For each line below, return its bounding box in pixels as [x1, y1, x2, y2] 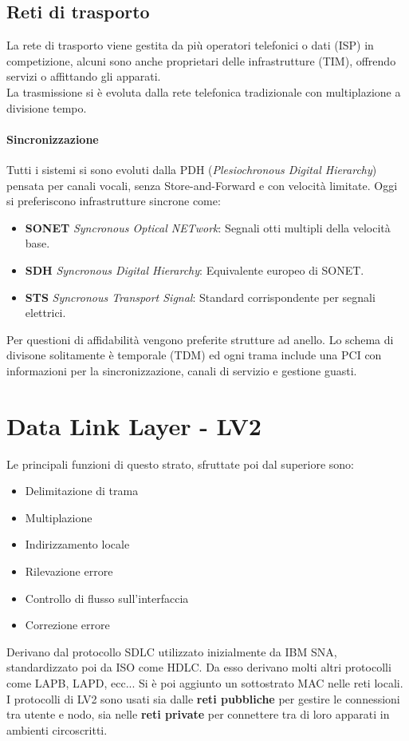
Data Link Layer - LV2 [6, 409, 262, 442]
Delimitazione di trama [25, 482, 139, 499]
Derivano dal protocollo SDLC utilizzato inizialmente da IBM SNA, [6, 643, 337, 660]
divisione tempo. [6, 99, 87, 116]
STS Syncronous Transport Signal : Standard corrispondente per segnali [25, 288, 376, 305]
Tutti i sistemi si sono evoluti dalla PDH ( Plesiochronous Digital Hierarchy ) [6, 160, 377, 177]
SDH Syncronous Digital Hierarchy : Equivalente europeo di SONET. [25, 261, 364, 278]
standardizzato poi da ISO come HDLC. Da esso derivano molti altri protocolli [6, 659, 391, 676]
